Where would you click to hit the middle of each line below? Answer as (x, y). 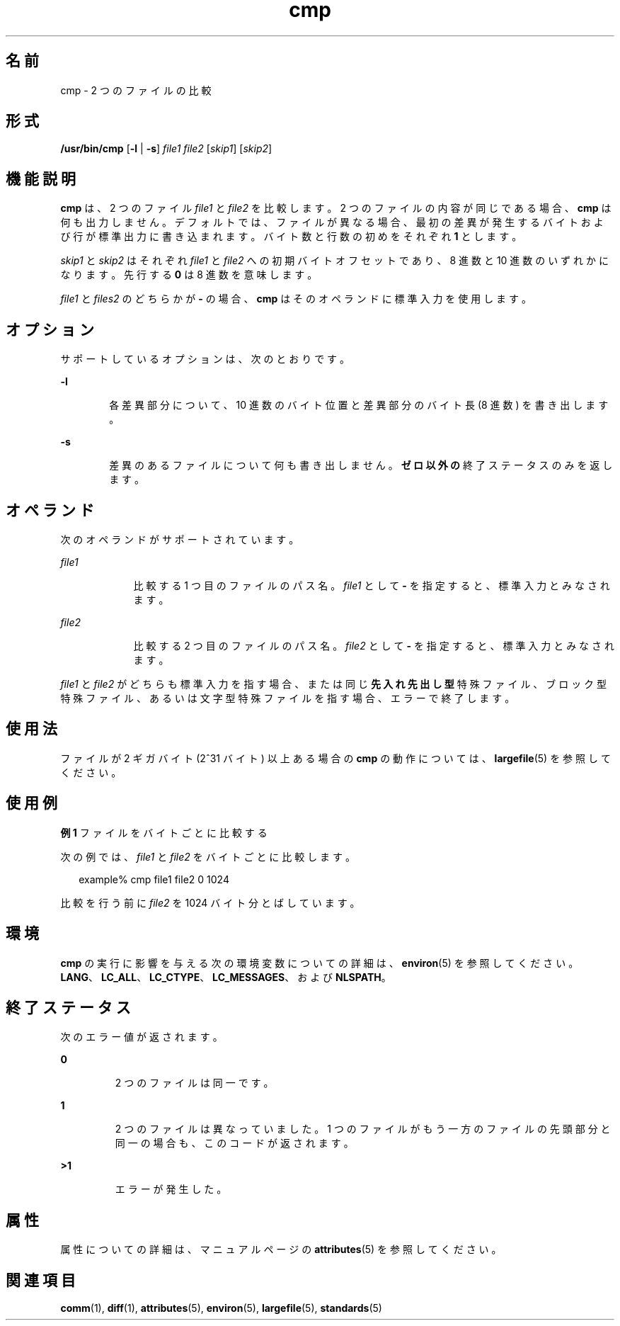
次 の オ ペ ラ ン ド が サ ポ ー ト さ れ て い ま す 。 (180, 539)
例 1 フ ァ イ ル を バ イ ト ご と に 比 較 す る (164, 832)
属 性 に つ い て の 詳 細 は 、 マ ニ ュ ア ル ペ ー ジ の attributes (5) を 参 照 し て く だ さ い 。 (281, 1249)
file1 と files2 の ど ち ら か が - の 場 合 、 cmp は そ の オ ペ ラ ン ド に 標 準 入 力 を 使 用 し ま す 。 (296, 299)
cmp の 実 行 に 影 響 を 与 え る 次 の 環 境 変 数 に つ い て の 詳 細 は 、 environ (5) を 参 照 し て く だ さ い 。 (320, 963)
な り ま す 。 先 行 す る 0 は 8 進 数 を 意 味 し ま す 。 (189, 275)
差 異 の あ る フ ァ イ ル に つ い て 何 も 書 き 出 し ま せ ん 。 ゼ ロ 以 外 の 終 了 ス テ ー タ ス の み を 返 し (361, 465)
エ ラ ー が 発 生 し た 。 (171, 1189)
